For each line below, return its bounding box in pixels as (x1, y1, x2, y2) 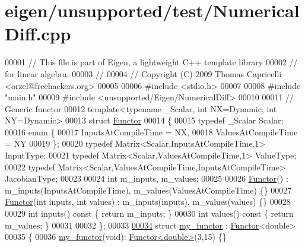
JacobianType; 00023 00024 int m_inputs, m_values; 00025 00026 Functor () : (5, 172, 288, 185)
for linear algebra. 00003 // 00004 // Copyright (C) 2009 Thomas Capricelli (5, 67, 282, 80)
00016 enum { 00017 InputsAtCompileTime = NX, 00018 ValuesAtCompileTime (5, 125, 298, 138)
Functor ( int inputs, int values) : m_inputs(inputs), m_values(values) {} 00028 (5, 195, 291, 208)
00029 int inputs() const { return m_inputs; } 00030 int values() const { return (5, 207, 294, 220)
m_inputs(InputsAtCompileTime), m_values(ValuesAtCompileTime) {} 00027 (5, 183, 292, 196)
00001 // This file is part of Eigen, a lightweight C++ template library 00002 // (5, 56, 298, 68)
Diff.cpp (5, 21, 71, 46)
